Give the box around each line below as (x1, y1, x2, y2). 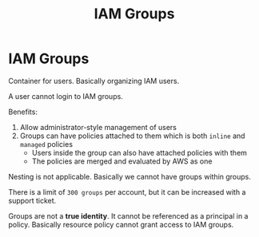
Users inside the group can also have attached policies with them (31, 148, 248, 157)
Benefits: (8, 107, 38, 117)
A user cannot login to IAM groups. (8, 91, 124, 101)
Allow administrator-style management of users (19, 122, 177, 132)
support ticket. (8, 196, 57, 205)
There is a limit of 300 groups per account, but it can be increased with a (8, 187, 246, 196)
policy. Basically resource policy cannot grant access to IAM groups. (8, 219, 234, 229)
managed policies (19, 139, 74, 148)
